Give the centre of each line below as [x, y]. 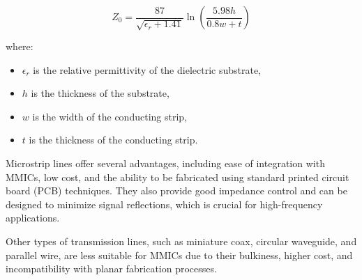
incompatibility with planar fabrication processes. [111, 269]
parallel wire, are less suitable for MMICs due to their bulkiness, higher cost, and [179, 255]
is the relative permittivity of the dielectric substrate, [147, 69]
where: [20, 46]
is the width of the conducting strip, [110, 116]
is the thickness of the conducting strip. [113, 140]
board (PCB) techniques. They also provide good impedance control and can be [176, 190]
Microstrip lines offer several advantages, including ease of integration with [165, 163]
